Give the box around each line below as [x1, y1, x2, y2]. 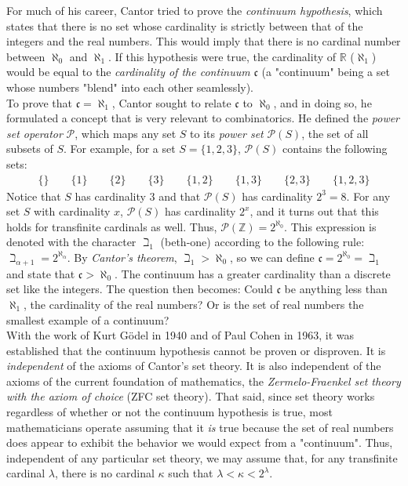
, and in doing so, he [273, 94, 372, 111]
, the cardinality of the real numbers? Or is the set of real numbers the [24, 296, 364, 312]
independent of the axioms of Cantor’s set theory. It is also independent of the [6, 357, 381, 374]
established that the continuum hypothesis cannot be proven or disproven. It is [6, 342, 386, 358]
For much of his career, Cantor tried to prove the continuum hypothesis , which [6, 2, 383, 18]
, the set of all [301, 125, 369, 141]
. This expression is [284, 218, 377, 234]
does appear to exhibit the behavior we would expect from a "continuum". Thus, [6, 434, 393, 451]
